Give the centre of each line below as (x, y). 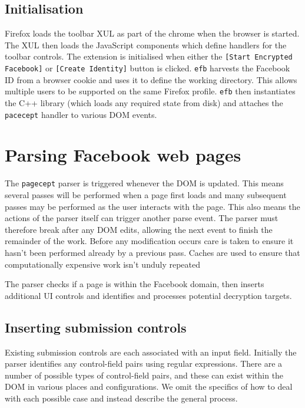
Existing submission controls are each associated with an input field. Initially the (151, 352)
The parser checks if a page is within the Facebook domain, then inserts (135, 284)
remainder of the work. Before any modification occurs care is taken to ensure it (149, 241)
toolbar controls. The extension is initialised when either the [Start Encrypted (149, 56)
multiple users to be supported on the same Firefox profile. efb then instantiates (150, 91)
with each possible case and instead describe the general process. (121, 398)
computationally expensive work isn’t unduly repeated (102, 264)
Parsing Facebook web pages (123, 155)
